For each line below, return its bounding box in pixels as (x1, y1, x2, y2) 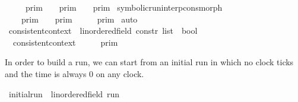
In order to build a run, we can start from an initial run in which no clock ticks (5, 56, 294, 68)
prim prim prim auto (21, 12, 138, 25)
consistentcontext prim (12, 36, 118, 48)
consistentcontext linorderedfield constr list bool (8, 24, 198, 37)
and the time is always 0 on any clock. (5, 67, 144, 79)
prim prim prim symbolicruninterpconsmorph (25, 1, 223, 13)
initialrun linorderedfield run (8, 87, 120, 100)
